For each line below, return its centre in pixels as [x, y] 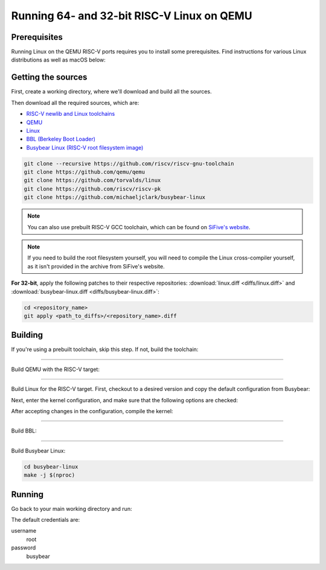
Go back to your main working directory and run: [72, 508]
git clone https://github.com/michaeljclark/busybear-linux [115, 197]
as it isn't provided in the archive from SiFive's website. [96, 266]
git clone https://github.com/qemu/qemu [84, 172]
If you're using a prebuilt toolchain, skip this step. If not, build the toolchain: [105, 349]
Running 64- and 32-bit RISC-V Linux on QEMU [132, 16]
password [24, 548]
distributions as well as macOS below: [58, 60]
